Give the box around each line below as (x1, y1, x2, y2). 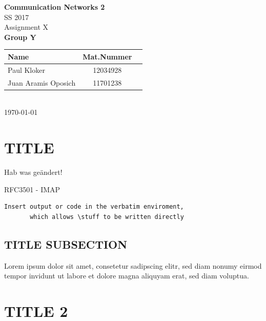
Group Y (4, 31, 36, 42)
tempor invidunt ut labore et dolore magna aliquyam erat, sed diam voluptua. (4, 270, 249, 281)
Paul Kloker (8, 64, 45, 75)
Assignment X (4, 22, 49, 32)
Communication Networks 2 (4, 2, 105, 12)
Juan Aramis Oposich (8, 77, 76, 88)
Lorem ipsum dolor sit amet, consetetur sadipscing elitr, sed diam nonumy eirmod (4, 260, 262, 271)
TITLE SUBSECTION (4, 236, 128, 252)
